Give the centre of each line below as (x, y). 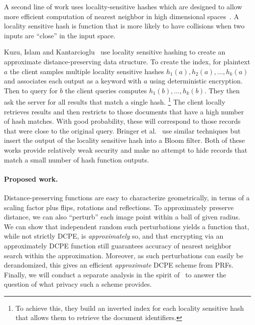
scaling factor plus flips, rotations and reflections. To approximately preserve (119, 207)
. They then (222, 90)
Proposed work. (31, 178)
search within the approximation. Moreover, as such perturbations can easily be (124, 255)
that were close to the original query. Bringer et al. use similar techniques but (122, 130)
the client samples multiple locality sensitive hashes (87, 71)
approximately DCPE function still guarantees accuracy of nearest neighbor (118, 245)
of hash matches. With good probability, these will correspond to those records (122, 121)
